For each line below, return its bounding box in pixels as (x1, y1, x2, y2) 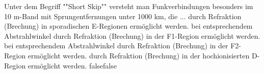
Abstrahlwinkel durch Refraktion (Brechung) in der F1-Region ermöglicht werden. (4, 30, 260, 41)
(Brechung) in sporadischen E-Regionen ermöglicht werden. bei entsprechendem (4, 21, 253, 31)
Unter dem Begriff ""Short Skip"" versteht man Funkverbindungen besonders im (4, 1, 253, 11)
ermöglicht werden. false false (28, 60, 117, 70)
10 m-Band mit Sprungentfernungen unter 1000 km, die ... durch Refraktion (4, 11, 242, 21)
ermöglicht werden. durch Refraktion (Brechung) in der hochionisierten (28, 50, 250, 60)
